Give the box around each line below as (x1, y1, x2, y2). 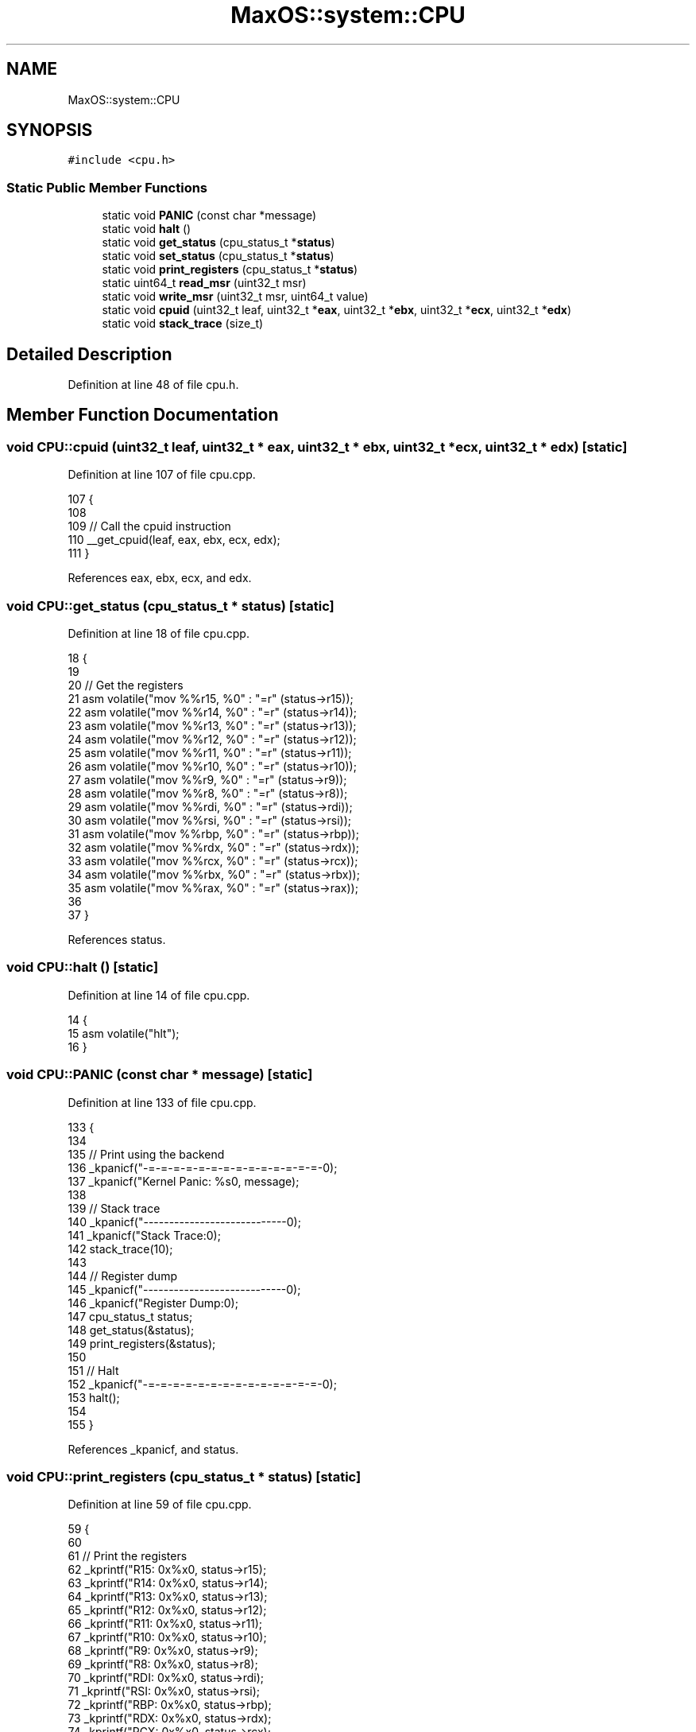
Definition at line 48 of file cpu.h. (68, 378, 239, 392)
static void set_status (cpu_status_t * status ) (102, 249, 334, 263)
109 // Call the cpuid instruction (68, 519, 231, 534)
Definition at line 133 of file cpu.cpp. (68, 1095, 257, 1109)
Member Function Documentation (6, 405, 279, 425)
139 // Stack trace (68, 1201, 160, 1215)
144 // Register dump (68, 1268, 177, 1283)
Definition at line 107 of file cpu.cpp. (68, 468, 256, 482)
